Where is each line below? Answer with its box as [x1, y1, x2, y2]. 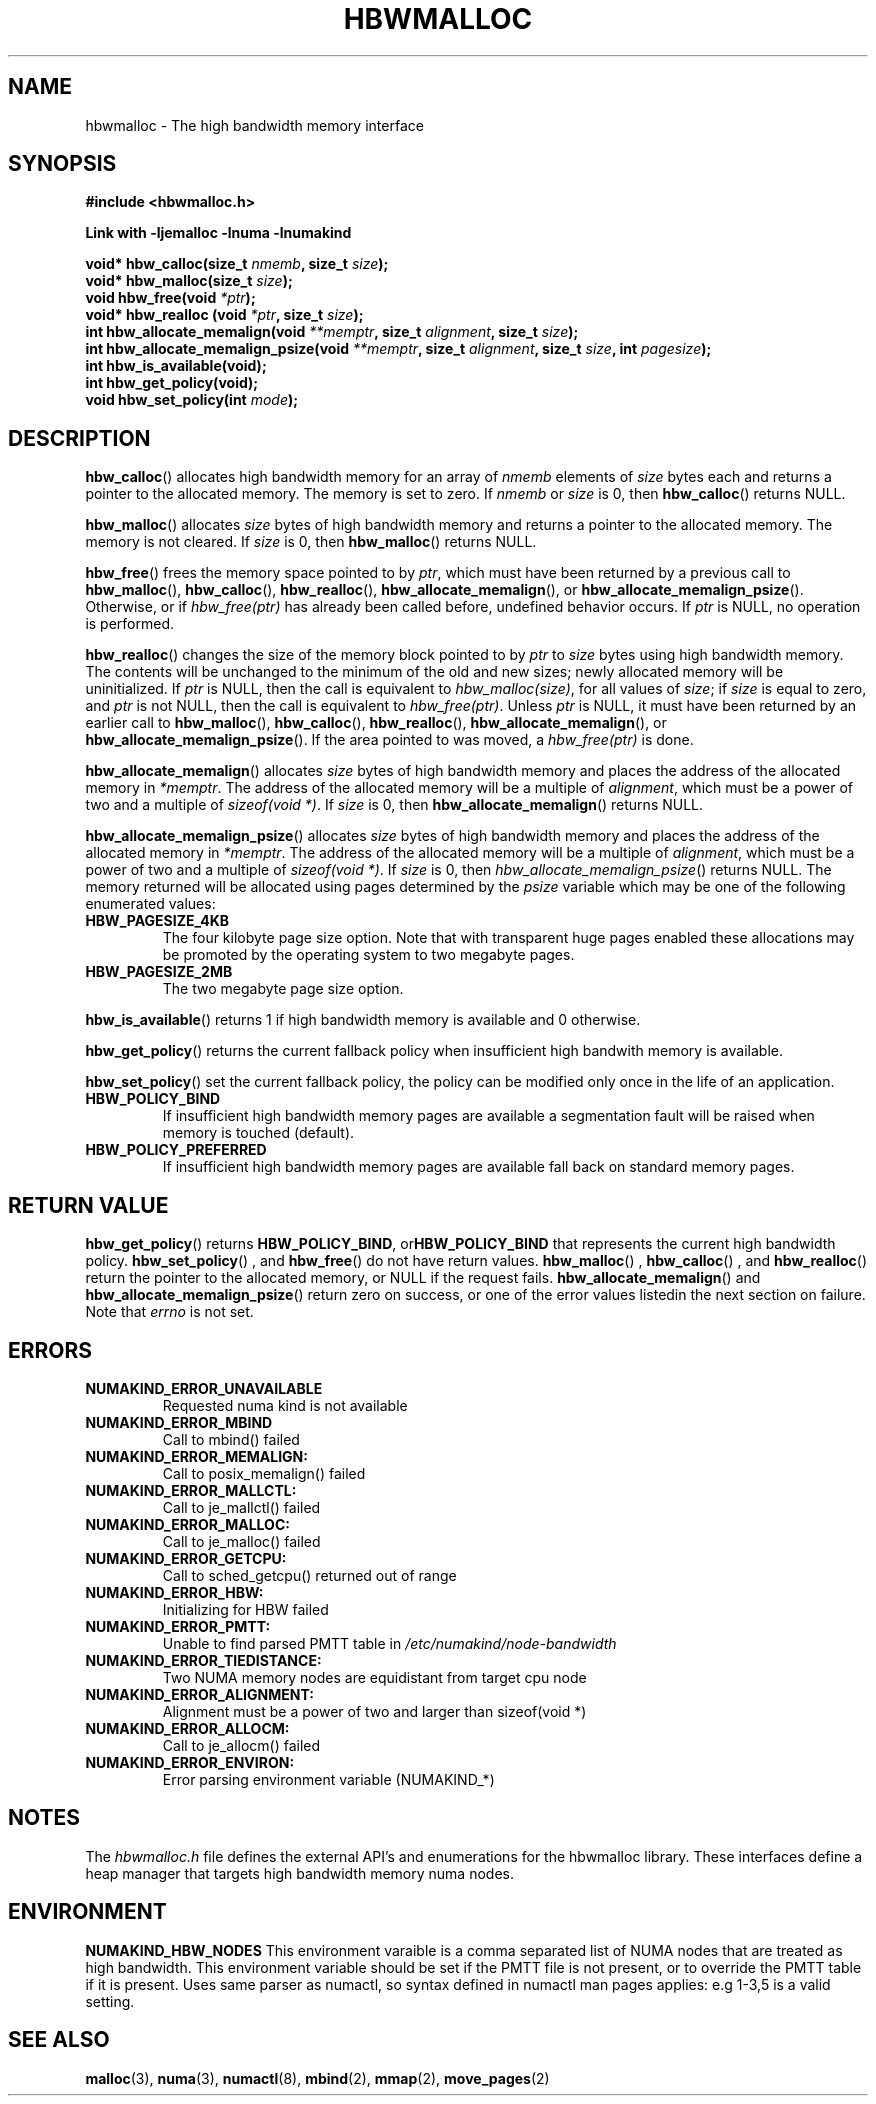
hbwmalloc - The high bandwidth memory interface [85, 116, 424, 134]
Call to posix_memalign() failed [162, 1464, 366, 1482]
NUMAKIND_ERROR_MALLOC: [85, 1515, 290, 1533]
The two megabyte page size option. [162, 980, 404, 998]
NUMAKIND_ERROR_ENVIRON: [85, 1753, 295, 1771]
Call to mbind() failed [162, 1430, 300, 1448]
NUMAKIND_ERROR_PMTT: [85, 1617, 271, 1635]
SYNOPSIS [8, 151, 117, 177]
